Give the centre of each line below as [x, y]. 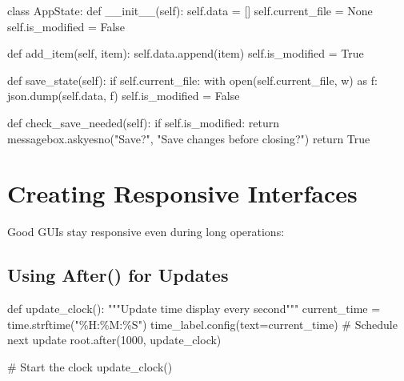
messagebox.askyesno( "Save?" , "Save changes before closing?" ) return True [189, 138]
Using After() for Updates [118, 275]
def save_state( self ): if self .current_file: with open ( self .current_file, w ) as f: [192, 80]
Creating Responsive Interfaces [182, 193]
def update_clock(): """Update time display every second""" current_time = [194, 309]
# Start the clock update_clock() [90, 366]
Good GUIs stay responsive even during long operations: [146, 232]
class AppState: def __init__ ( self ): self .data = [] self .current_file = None [190, 10]
